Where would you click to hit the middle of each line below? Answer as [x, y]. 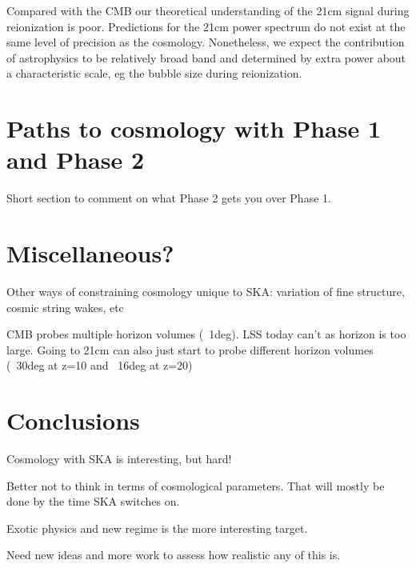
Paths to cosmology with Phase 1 [194, 128]
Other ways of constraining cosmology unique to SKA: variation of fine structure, [206, 291]
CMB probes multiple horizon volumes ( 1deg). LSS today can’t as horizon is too [206, 334]
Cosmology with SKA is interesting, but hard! [119, 459]
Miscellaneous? [90, 253]
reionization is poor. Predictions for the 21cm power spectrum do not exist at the [206, 26]
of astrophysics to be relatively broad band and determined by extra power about [206, 57]
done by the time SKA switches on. [93, 501]
